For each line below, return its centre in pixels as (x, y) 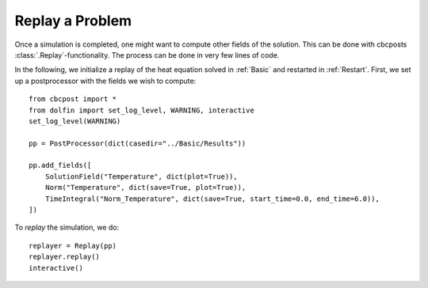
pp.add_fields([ (60, 165)
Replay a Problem (73, 21)
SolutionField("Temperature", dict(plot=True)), (141, 176)
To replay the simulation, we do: (67, 227)
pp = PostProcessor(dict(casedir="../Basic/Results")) (138, 143)
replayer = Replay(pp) (73, 246)
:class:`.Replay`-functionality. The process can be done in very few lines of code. (147, 55)
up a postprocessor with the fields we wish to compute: (105, 81)
